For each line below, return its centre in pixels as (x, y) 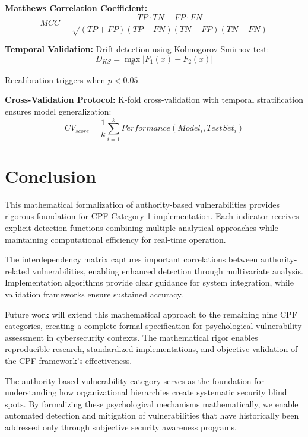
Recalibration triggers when (55, 79)
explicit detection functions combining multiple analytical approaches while (142, 228)
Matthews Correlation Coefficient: (76, 8)
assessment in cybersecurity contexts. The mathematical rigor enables (131, 337)
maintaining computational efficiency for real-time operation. (115, 239)
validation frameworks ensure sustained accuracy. (94, 294)
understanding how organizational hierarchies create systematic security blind (146, 392)
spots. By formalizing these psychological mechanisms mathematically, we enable (152, 403)
